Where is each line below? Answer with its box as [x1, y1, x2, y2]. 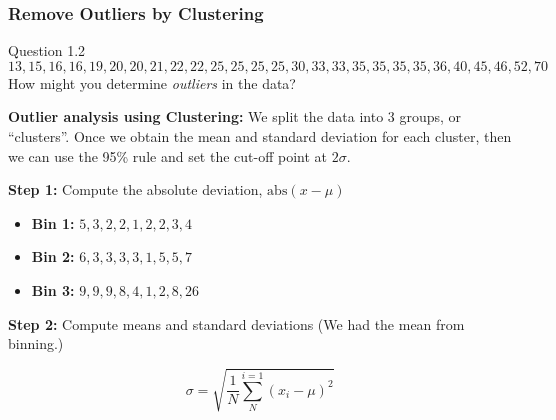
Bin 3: [31, 279, 75, 300]
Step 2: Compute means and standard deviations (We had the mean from [8, 313, 465, 334]
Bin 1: [31, 212, 75, 233]
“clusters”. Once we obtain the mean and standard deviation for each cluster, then [8, 126, 512, 146]
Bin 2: [31, 246, 75, 267]
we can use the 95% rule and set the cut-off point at [8, 145, 328, 166]
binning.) [8, 333, 64, 354]
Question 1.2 [8, 40, 86, 61]
